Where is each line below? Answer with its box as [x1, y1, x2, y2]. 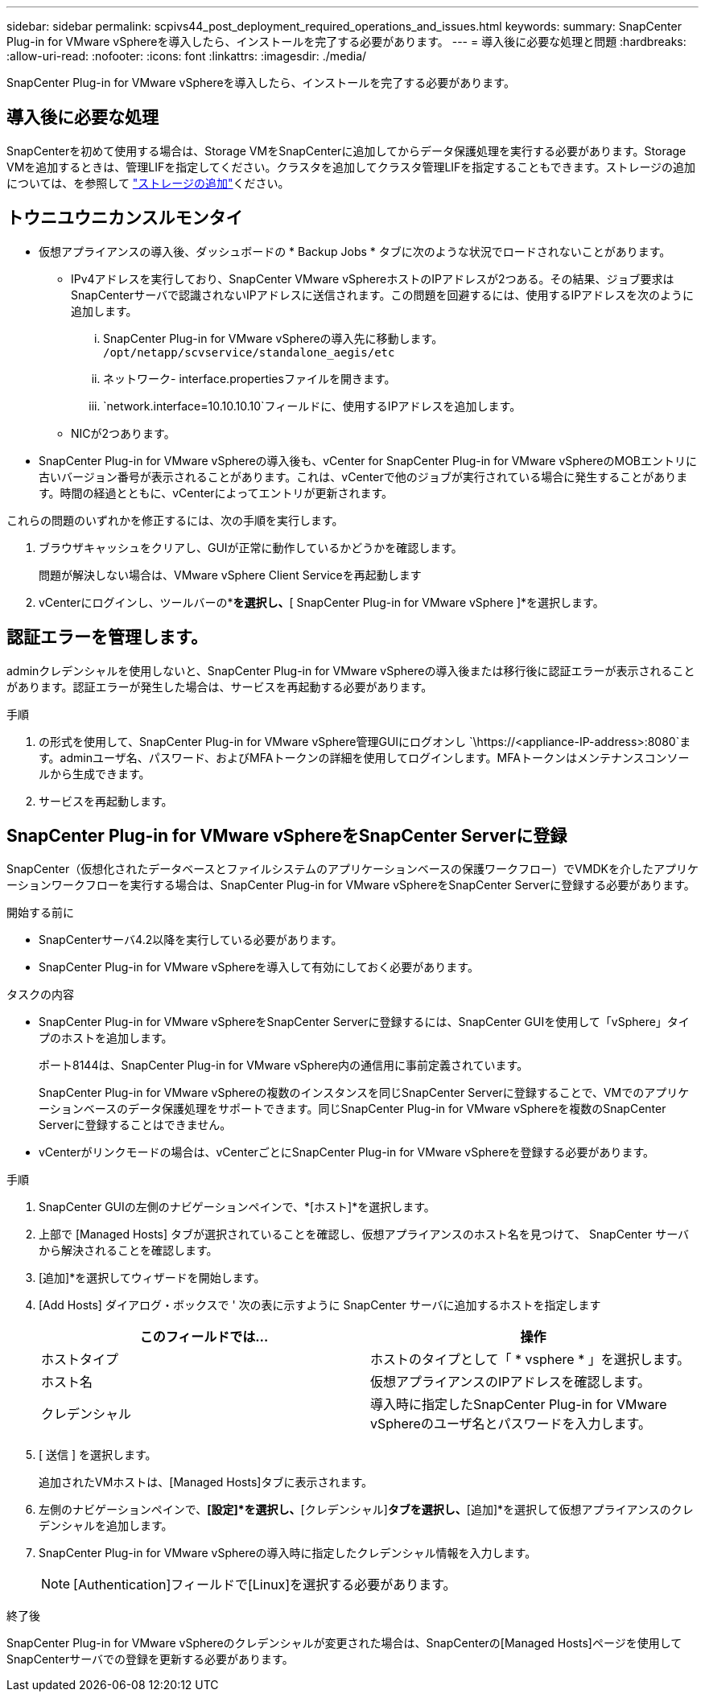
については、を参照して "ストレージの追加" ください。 [6, 175, 290, 190]
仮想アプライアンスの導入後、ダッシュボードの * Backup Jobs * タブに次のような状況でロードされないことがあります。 [39, 244, 671, 258]
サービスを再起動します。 [39, 793, 173, 808]
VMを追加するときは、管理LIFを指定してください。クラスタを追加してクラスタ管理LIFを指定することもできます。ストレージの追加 [6, 159, 696, 174]
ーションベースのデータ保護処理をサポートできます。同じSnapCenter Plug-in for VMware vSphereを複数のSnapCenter [39, 1102, 666, 1116]
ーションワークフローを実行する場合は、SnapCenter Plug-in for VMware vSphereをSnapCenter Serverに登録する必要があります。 [6, 878, 695, 892]
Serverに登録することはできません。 [39, 1118, 232, 1132]
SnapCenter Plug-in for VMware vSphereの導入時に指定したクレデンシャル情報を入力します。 [39, 1546, 537, 1560]
